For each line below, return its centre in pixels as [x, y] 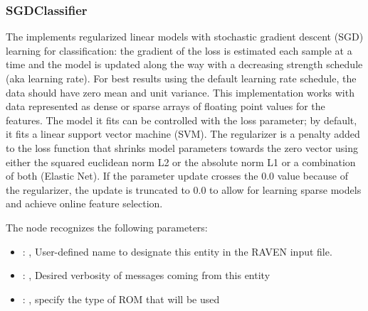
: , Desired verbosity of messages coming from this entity [146, 275]
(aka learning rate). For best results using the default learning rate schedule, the [181, 78]
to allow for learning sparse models [285, 189]
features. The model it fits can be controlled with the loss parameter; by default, [182, 120]
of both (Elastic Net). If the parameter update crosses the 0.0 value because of [177, 176]
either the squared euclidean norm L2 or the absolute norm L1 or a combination [181, 162]
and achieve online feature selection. [84, 203]
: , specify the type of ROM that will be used [121, 299]
